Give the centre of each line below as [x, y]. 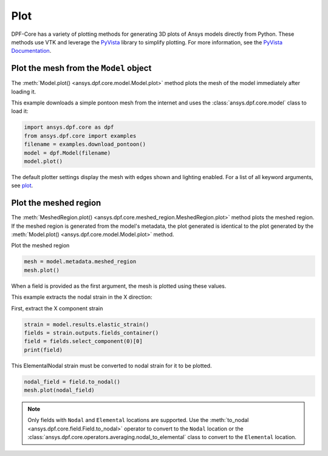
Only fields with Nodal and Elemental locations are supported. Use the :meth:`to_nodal [138, 420]
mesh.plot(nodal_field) [60, 390]
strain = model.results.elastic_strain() [87, 324]
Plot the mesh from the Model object [81, 68]
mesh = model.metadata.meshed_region [80, 262]
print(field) [43, 350]
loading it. [24, 92]
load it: [20, 111]
